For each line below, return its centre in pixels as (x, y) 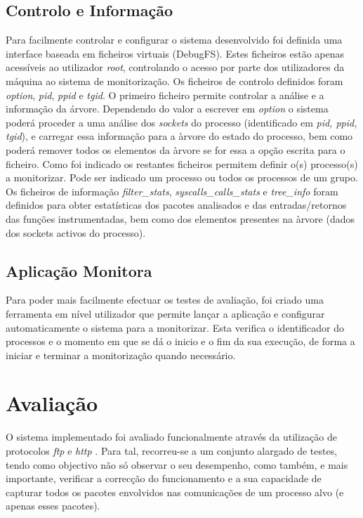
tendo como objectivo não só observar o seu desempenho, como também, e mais (177, 464)
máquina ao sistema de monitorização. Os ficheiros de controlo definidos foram (174, 80)
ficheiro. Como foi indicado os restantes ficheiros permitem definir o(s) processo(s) (182, 163)
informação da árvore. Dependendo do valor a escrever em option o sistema (167, 109)
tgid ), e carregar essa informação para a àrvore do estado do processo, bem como (179, 136)
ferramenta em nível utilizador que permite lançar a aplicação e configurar (165, 313)
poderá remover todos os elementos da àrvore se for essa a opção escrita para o (176, 149)
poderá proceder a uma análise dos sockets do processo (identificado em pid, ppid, (181, 122)
